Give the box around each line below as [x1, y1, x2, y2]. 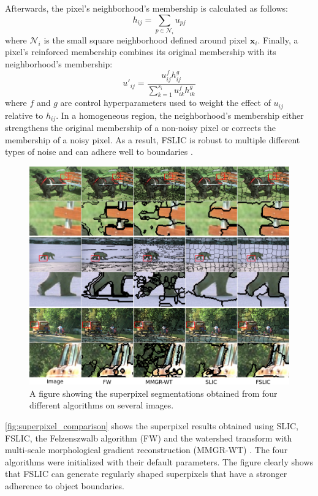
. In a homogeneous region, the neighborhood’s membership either [56, 108, 304, 121]
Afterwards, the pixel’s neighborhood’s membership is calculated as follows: [5, 2, 288, 14]
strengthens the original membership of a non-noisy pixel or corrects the [5, 121, 276, 134]
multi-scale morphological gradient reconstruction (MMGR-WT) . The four [5, 443, 288, 456]
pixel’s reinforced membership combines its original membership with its [5, 45, 276, 58]
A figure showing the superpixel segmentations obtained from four [29, 386, 278, 399]
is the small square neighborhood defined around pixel [44, 33, 248, 46]
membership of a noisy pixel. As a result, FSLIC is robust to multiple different [5, 133, 300, 146]
